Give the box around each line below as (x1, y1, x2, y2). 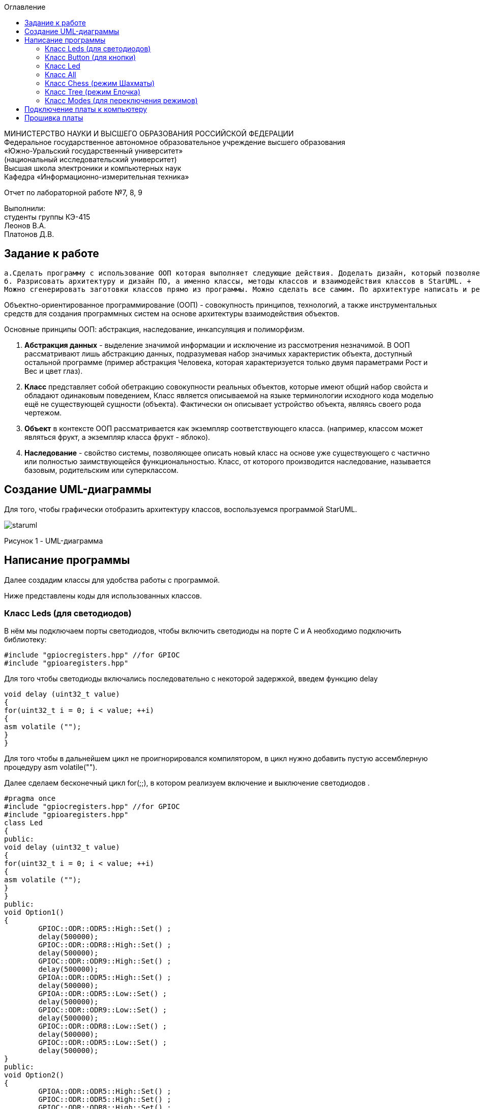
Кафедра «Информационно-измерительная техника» (4, 172, 189, 181)
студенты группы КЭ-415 (4, 213, 91, 221)
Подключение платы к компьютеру (24, 105, 147, 113)
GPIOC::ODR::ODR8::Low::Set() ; (38, 1022, 167, 1031)
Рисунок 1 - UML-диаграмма (4, 536, 103, 545)
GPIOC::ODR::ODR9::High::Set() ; (38, 957, 171, 966)
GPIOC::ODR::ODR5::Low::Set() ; (38, 1038, 167, 1047)
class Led (4, 819, 43, 827)
